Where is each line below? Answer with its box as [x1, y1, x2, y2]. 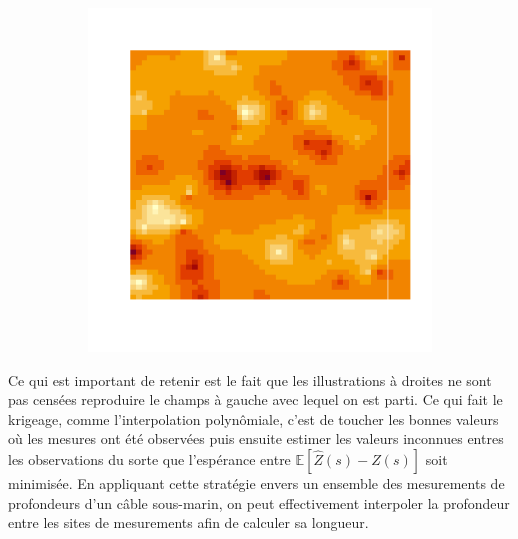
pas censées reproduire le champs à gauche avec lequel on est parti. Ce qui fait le [8, 389, 503, 410]
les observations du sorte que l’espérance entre [8, 448, 291, 469]
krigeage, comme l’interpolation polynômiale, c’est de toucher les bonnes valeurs [8, 408, 499, 429]
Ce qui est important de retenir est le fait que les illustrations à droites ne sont [8, 369, 492, 390]
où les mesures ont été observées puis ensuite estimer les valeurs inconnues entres [8, 428, 504, 449]
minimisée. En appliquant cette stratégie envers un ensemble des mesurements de [8, 472, 505, 493]
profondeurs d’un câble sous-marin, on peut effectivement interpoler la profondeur [8, 492, 510, 513]
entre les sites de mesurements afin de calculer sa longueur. [8, 512, 369, 533]
